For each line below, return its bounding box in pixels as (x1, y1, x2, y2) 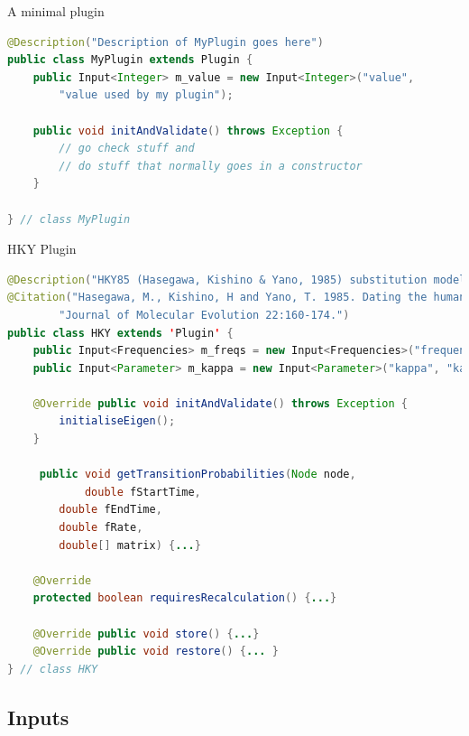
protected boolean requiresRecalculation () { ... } (32, 592, 337, 605)
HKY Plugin (7, 239, 77, 258)
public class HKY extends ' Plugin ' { (7, 326, 234, 340)
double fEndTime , (59, 503, 162, 517)
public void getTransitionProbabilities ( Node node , (39, 468, 356, 481)
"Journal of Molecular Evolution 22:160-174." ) (59, 308, 350, 321)
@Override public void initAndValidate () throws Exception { (32, 396, 408, 410)
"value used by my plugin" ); (59, 89, 234, 102)
